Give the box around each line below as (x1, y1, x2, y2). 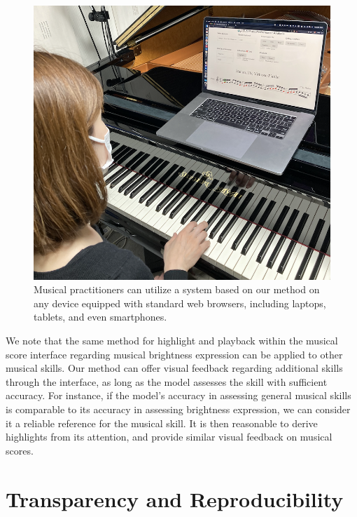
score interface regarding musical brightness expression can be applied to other (6, 347, 343, 361)
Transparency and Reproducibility (6, 484, 344, 513)
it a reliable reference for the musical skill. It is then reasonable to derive (6, 415, 318, 430)
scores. (6, 443, 34, 457)
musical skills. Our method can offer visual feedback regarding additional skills (6, 361, 343, 375)
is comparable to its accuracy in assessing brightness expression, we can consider (6, 401, 351, 416)
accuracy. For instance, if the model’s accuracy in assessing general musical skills (6, 388, 351, 403)
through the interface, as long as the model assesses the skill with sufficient (6, 374, 328, 389)
